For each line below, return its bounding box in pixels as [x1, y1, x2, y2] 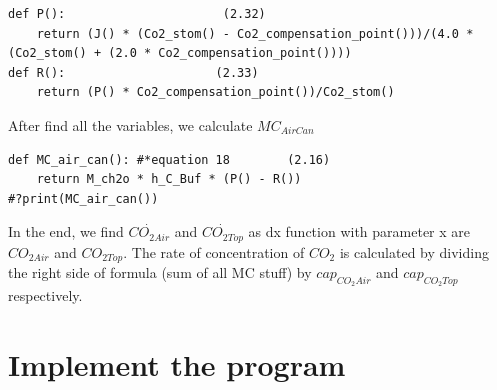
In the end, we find [8, 221, 124, 242]
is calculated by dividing [339, 241, 489, 262]
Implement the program [8, 344, 346, 385]
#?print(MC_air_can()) [8, 191, 159, 206]
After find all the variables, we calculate [8, 114, 253, 135]
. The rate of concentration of [123, 241, 305, 262]
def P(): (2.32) [8, 7, 266, 21]
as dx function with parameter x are [248, 221, 471, 242]
